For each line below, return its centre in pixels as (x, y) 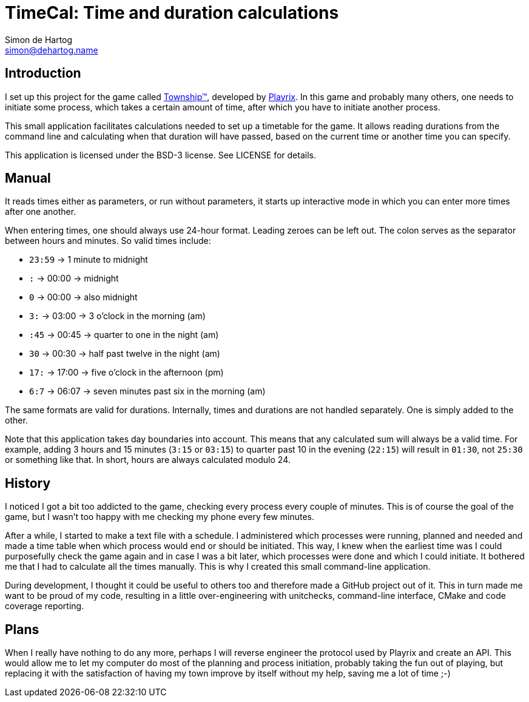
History (28, 483)
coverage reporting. (45, 606)
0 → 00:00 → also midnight (83, 297)
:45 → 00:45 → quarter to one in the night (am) (124, 335)
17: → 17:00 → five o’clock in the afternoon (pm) (126, 373)
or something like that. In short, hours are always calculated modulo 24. (148, 460)
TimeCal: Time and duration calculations (172, 13)
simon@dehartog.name (52, 50)
